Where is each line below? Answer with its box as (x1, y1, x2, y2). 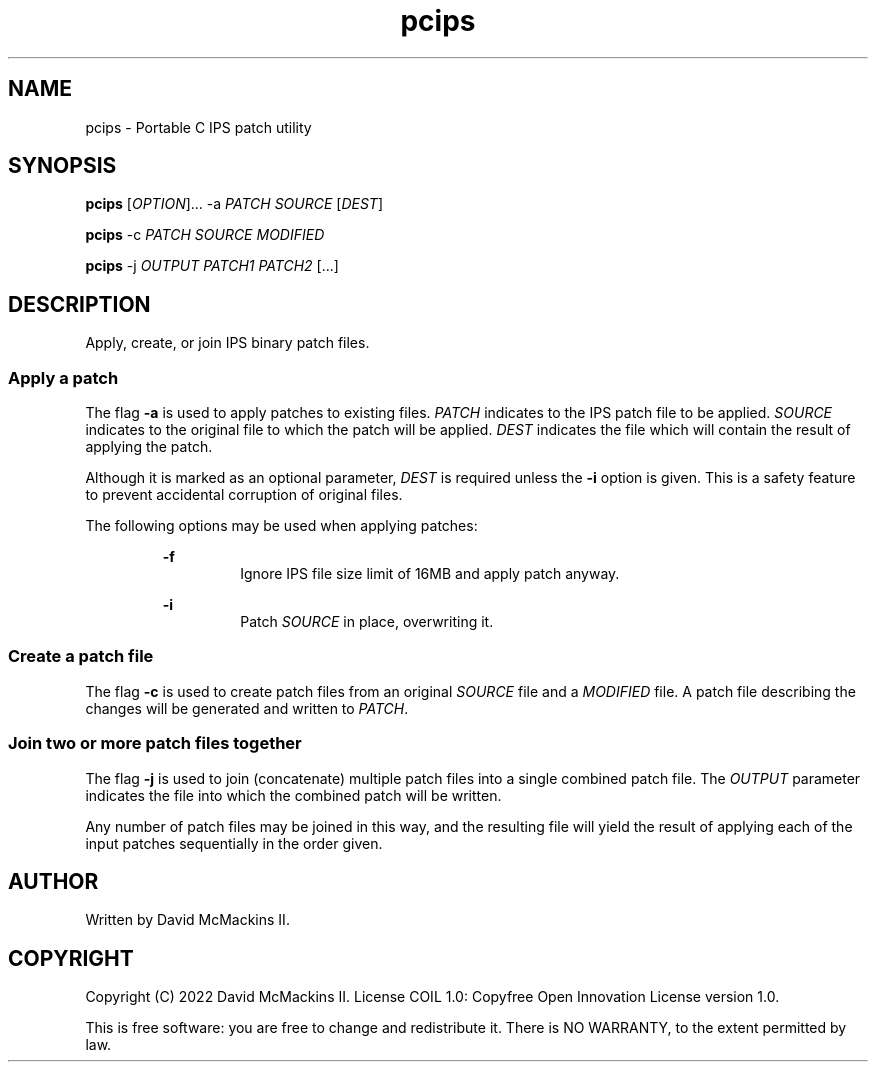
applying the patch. (85, 438, 213, 456)
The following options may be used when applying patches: (85, 517, 478, 535)
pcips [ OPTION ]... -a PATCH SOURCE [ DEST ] (85, 195, 384, 213)
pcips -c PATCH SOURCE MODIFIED (85, 226, 325, 244)
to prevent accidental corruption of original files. (85, 486, 403, 504)
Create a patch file (8, 646, 154, 667)
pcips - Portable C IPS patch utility (85, 118, 312, 136)
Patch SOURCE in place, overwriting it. (240, 613, 494, 631)
